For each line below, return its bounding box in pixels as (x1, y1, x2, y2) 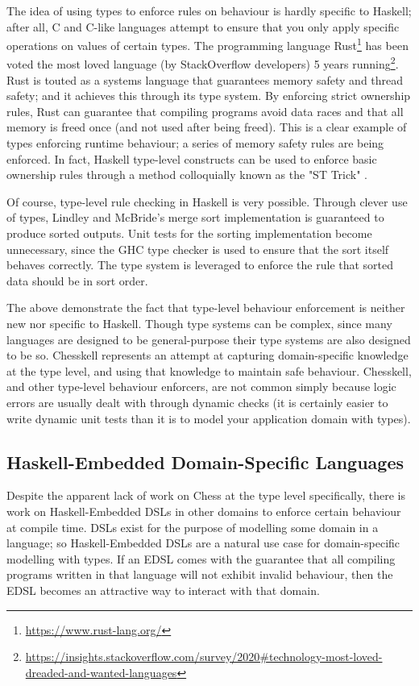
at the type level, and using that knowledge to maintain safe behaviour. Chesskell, (6, 362, 412, 379)
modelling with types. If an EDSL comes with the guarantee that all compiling (6, 550, 396, 567)
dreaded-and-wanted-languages (25, 663, 177, 680)
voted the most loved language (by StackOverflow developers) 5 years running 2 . (6, 53, 399, 73)
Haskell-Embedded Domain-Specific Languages (6, 449, 404, 474)
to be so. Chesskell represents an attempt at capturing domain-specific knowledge (6, 347, 409, 364)
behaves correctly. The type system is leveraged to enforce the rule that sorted (6, 256, 394, 273)
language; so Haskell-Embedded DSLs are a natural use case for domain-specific (6, 534, 400, 551)
